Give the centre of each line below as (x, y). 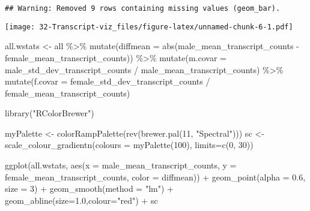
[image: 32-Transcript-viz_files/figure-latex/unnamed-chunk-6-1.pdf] (149, 27)
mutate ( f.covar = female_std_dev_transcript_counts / (108, 81)
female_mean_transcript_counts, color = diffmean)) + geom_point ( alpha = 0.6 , (155, 177)
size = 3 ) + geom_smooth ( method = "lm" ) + (89, 189)
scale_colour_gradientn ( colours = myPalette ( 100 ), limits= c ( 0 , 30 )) (129, 145)
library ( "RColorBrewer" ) (50, 113)
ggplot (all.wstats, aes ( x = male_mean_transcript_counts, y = (121, 165)
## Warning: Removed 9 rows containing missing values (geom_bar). (143, 8)
